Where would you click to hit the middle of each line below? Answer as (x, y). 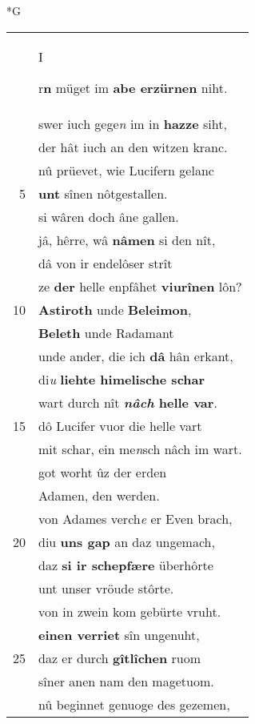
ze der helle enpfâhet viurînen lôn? (140, 286)
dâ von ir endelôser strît (106, 263)
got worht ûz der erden (103, 472)
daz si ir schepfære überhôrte (126, 565)
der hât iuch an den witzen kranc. (133, 147)
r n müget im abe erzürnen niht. (133, 87)
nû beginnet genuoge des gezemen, (134, 704)
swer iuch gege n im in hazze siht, (133, 123)
